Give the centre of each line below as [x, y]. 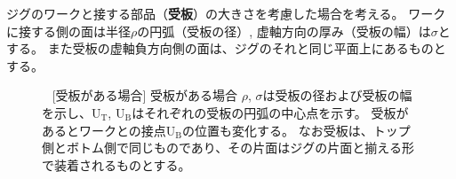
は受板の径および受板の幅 [337, 95]
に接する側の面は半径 [68, 31]
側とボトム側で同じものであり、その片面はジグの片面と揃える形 [228, 148]
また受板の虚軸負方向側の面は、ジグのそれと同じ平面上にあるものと [247, 48]
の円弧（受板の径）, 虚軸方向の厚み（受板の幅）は [284, 31]
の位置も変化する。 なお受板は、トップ [296, 130]
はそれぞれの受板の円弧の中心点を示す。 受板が [270, 112]
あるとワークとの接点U [109, 130]
